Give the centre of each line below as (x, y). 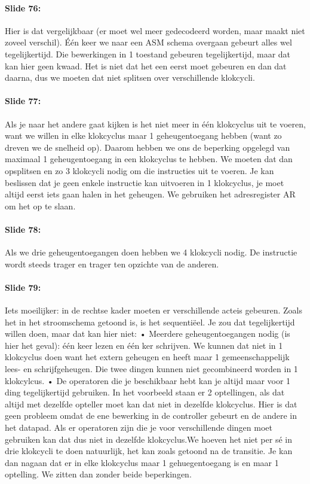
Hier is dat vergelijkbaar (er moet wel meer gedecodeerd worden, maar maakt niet (155, 30)
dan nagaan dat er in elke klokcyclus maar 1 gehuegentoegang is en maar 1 (142, 462)
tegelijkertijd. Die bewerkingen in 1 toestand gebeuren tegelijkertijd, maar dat (148, 54)
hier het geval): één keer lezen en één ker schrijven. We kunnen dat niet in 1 (144, 345)
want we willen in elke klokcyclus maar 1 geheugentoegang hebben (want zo (143, 136)
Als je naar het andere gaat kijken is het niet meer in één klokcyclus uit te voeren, (155, 124)
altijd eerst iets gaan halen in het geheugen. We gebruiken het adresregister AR (150, 194)
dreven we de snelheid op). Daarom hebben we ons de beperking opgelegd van (148, 147)
